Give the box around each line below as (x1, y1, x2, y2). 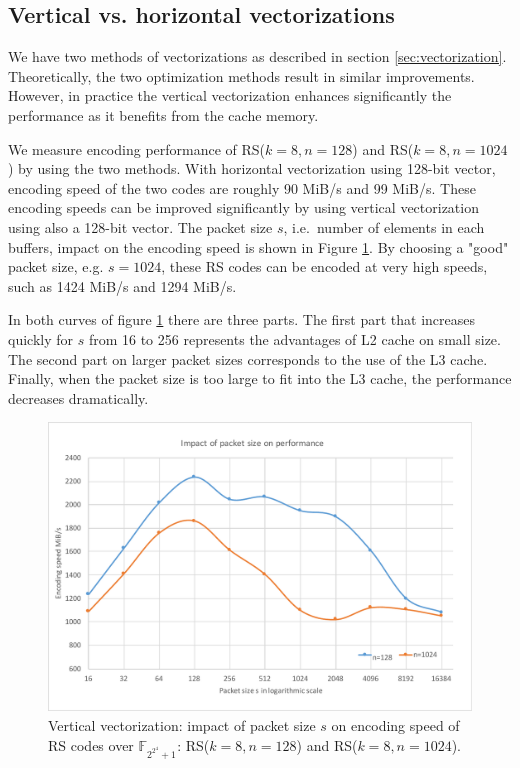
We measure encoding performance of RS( (8, 138, 266, 159)
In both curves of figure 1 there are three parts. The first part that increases (8, 309, 476, 330)
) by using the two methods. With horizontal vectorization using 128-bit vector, (8, 158, 496, 179)
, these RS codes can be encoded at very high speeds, (161, 256, 488, 277)
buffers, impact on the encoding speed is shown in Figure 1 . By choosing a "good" (8, 236, 509, 257)
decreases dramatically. (8, 387, 149, 408)
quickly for (8, 328, 74, 349)
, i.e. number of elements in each (283, 216, 485, 237)
